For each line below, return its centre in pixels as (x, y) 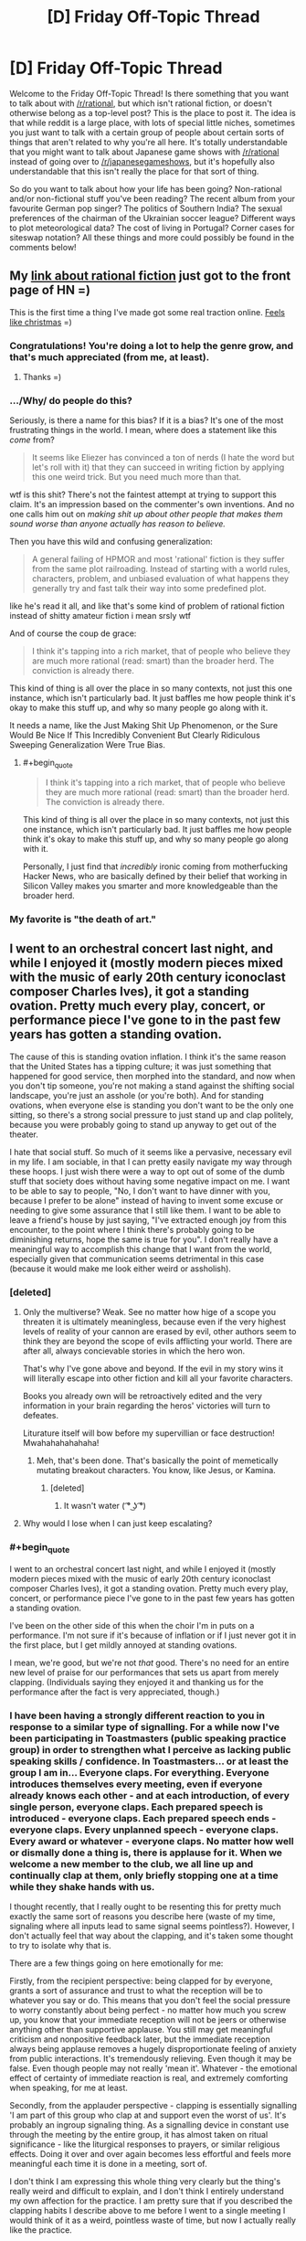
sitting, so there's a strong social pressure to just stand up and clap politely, (152, 1115)
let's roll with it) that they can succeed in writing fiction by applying (158, 467)
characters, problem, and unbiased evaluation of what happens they (160, 579)
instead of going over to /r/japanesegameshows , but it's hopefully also (142, 161)
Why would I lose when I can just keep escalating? (117, 1524)
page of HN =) (50, 290)
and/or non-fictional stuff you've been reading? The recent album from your (152, 198)
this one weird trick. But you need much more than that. (137, 477)
